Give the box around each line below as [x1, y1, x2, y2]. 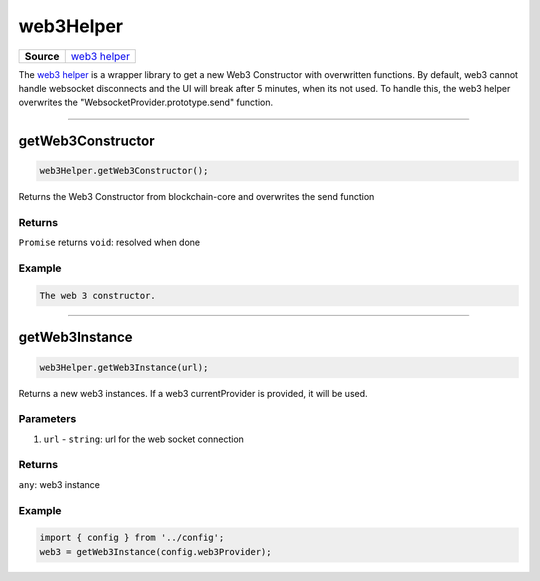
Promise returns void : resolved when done [18, 236, 201, 249]
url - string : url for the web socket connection [43, 433, 245, 445]
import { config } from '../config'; [39, 532, 225, 544]
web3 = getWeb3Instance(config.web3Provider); [39, 546, 272, 557]
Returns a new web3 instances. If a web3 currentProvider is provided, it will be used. [18, 387, 369, 399]
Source [24, 49, 60, 63]
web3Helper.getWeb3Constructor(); [39, 165, 209, 177]
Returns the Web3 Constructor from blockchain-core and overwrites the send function [18, 191, 375, 203]
